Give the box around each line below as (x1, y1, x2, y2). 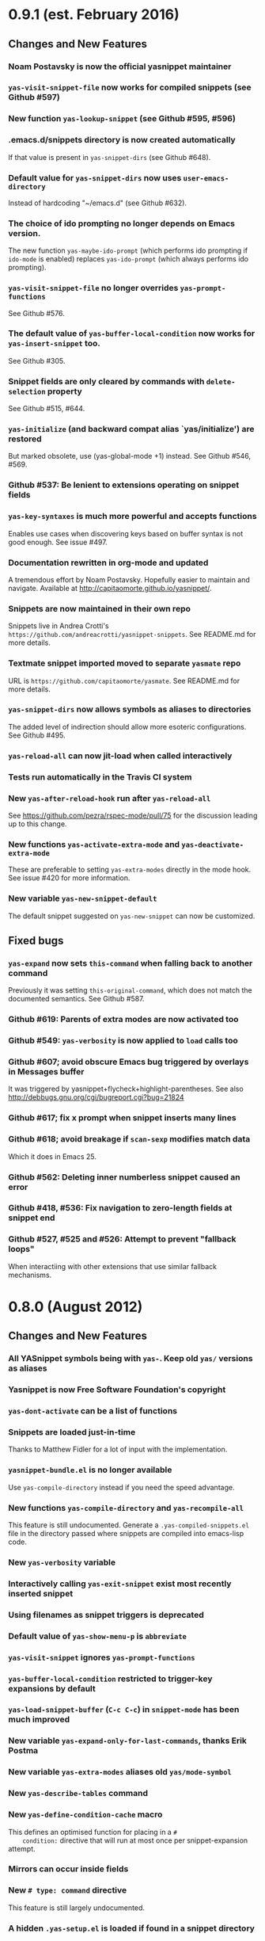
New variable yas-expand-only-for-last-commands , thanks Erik (8, 1735, 248, 1746)
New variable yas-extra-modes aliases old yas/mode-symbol (8, 1767, 232, 1778)
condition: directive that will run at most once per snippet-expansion (22, 1836, 248, 1845)
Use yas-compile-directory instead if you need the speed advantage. (8, 1482, 235, 1492)
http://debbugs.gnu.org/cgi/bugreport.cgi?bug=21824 (8, 1093, 184, 1102)
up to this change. (8, 818, 67, 829)
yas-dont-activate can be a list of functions (8, 1405, 178, 1417)
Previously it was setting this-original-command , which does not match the (8, 986, 253, 995)
